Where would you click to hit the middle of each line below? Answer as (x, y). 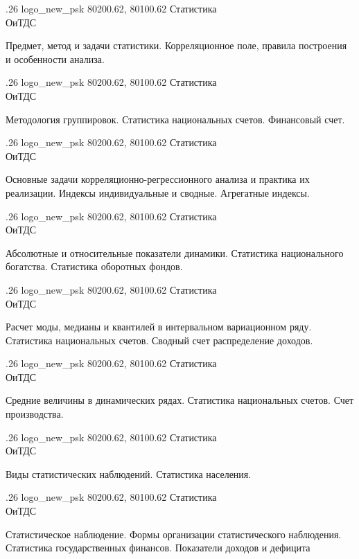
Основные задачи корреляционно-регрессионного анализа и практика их (158, 179)
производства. (35, 414)
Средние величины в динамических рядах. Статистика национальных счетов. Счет (180, 400)
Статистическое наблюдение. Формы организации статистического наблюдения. (174, 534)
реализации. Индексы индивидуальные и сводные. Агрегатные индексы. (158, 192)
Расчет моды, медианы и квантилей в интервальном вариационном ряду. (159, 327)
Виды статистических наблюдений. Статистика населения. (129, 473)
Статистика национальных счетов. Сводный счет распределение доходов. (159, 340)
